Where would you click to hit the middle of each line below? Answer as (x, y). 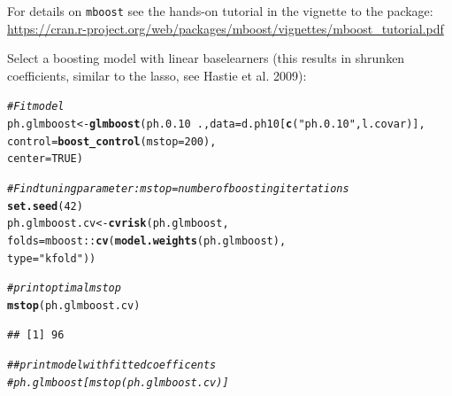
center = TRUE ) (45, 159)
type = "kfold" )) (52, 258)
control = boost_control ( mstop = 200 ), (112, 141)
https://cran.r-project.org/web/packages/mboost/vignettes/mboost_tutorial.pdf (226, 28)
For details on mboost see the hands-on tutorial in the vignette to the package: (220, 11)
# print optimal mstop (64, 288)
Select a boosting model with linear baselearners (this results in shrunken (206, 58)
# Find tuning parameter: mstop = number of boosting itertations (178, 189)
